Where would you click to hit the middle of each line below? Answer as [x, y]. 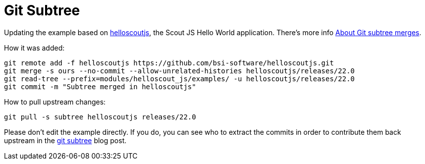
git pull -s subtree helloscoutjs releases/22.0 [100, 117]
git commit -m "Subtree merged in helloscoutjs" [100, 86]
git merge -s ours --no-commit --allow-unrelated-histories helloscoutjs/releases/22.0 [180, 71]
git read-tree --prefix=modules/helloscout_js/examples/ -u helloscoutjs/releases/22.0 [180, 79]
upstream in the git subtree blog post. [65, 140]
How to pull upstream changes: [55, 102]
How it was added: [34, 48]
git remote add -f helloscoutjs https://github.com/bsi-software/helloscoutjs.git [169, 63]
